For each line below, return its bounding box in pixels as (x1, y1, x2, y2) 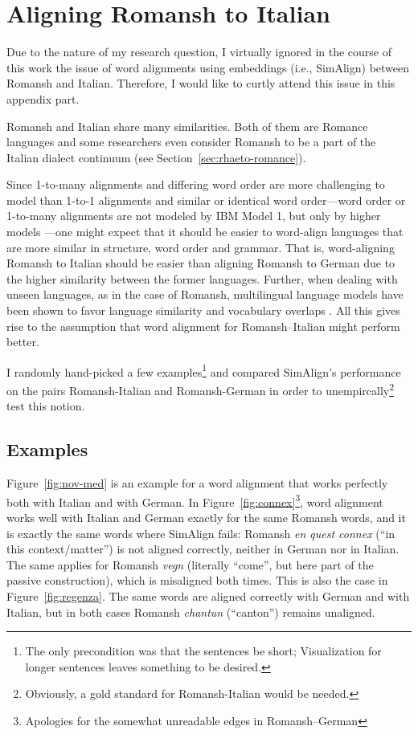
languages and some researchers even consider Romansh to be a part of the (6, 133, 376, 150)
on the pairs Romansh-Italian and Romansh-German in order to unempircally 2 (6, 380, 395, 398)
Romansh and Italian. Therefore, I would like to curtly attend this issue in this (6, 75, 395, 92)
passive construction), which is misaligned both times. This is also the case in (6, 572, 388, 589)
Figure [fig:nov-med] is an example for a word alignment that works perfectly (6, 475, 388, 491)
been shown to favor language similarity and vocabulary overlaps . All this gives (6, 302, 400, 319)
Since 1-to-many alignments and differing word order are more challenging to (6, 176, 385, 193)
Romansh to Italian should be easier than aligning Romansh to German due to (6, 255, 395, 271)
